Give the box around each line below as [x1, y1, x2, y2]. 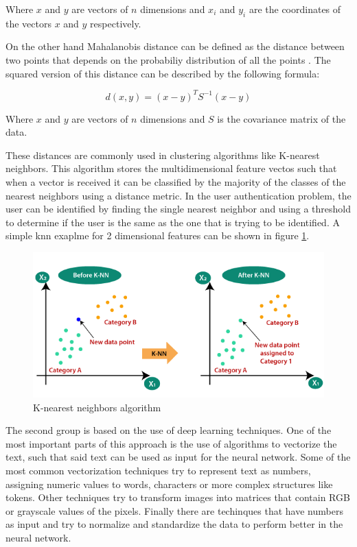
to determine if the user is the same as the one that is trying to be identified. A [5, 215, 340, 229]
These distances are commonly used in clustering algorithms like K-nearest [5, 147, 320, 162]
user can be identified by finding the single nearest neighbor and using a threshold [5, 202, 352, 216]
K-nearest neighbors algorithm [33, 400, 161, 414]
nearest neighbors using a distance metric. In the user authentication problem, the [5, 188, 352, 202]
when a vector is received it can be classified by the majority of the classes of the [5, 175, 346, 189]
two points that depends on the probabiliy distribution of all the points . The [5, 52, 331, 66]
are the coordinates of [249, 2, 341, 16]
